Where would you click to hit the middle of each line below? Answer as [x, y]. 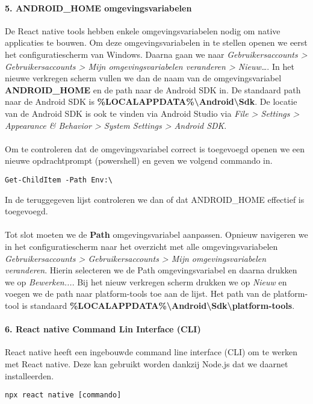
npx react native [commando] [63, 395]
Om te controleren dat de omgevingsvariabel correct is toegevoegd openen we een [155, 148]
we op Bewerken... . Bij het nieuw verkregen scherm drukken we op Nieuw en [146, 281]
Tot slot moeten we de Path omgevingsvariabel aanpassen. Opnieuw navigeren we [156, 235]
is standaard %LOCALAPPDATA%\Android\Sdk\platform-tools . [158, 305]
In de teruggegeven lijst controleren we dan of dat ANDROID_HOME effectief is [155, 199]
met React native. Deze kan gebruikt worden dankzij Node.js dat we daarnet [147, 363]
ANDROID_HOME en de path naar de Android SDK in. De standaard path [153, 89]
